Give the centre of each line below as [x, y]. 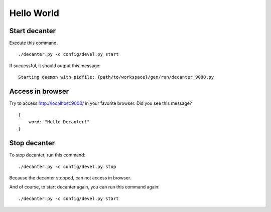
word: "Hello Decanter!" [59, 122]
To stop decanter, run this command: [47, 155]
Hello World [34, 13]
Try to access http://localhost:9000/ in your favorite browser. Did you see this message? [101, 103]
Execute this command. [33, 43]
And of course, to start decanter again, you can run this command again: [85, 187]
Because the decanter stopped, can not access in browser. [70, 178]
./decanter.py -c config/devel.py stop [67, 166]
